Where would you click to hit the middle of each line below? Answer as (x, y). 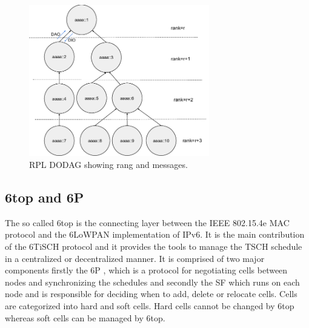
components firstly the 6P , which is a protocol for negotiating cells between (146, 270)
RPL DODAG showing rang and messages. (108, 165)
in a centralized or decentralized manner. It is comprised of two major (135, 258)
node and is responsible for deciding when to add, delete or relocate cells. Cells (151, 294)
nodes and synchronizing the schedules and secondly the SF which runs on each (152, 282)
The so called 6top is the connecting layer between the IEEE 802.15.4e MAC (147, 222)
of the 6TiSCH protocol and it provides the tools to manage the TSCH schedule (154, 246)
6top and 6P (45, 197)
